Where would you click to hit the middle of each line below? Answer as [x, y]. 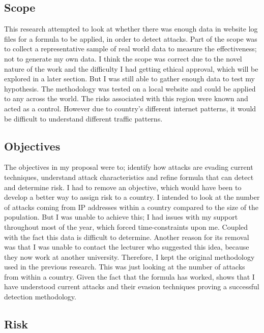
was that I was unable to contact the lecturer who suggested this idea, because [127, 247]
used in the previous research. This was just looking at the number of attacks [125, 267]
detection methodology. [40, 297]
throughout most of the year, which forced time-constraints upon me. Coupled [126, 226]
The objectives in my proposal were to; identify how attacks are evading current [129, 167]
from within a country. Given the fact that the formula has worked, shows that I [129, 276]
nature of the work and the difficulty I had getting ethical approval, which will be [131, 68]
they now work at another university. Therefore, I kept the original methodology [129, 256]
